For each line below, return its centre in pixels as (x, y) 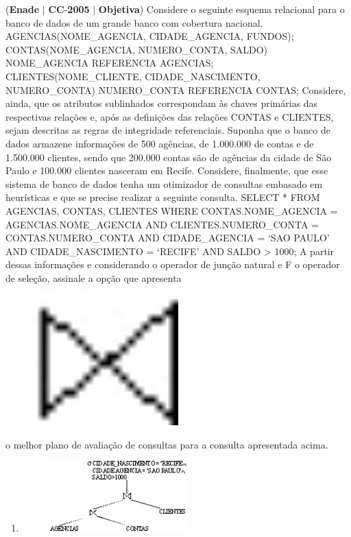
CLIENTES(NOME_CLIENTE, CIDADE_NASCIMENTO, (133, 76)
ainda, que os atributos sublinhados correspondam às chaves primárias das (162, 103)
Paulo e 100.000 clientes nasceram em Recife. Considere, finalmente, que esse (167, 170)
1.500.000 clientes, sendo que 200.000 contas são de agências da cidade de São (169, 157)
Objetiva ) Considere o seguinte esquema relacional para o (221, 9)
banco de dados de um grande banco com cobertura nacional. (134, 22)
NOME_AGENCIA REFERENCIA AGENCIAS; (110, 63)
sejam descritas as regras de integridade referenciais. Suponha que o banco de (168, 130)
